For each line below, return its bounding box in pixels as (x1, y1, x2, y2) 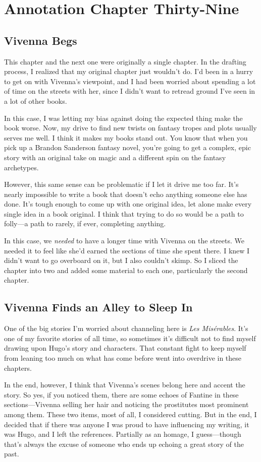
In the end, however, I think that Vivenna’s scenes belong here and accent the (4, 379, 245, 390)
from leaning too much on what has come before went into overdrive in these (4, 353, 242, 363)
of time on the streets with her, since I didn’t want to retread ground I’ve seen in (4, 86, 255, 96)
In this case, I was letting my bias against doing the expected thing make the (4, 112, 243, 123)
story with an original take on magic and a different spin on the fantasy (4, 152, 226, 162)
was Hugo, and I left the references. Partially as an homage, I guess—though (4, 429, 241, 439)
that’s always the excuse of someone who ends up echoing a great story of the (4, 438, 244, 449)
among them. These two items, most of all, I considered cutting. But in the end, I (4, 409, 257, 419)
